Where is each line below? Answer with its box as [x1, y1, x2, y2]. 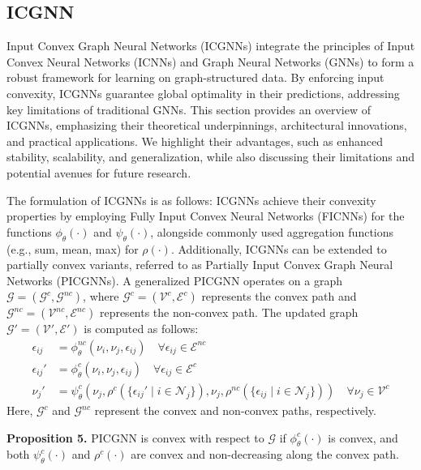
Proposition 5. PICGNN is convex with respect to [6, 429, 264, 446]
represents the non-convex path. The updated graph [99, 304, 359, 321]
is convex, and [328, 429, 398, 446]
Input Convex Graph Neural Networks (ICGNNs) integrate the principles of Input [6, 37, 415, 54]
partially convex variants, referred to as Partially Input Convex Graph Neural [6, 256, 393, 273]
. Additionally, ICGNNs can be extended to [170, 240, 387, 257]
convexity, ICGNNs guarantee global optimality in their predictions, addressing [6, 84, 400, 101]
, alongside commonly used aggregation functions [150, 223, 394, 240]
